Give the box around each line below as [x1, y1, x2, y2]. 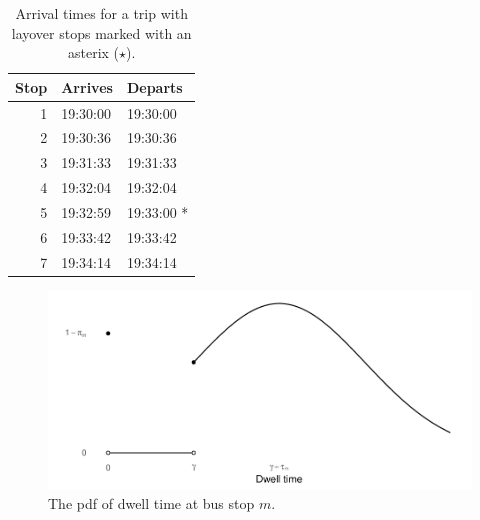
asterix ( [67, 42, 120, 63]
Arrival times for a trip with [15, 3, 188, 23]
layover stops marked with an [11, 22, 192, 43]
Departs [126, 76, 183, 97]
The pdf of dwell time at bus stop [48, 493, 255, 514]
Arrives [61, 76, 113, 97]
